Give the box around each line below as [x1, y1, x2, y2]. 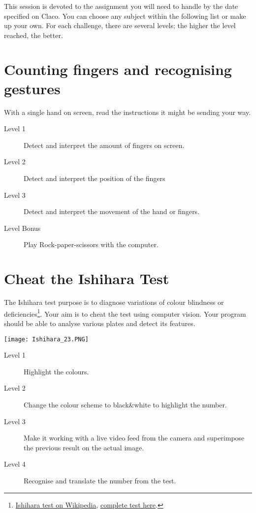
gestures [4, 78, 61, 98]
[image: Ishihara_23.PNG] [4, 335, 89, 343]
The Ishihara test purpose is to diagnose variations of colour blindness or [4, 297, 224, 307]
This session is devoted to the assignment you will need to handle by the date [4, 1, 238, 11]
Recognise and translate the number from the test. [24, 476, 176, 485]
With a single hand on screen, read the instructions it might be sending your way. [4, 107, 251, 117]
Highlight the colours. [24, 366, 89, 376]
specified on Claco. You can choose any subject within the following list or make [4, 10, 246, 21]
